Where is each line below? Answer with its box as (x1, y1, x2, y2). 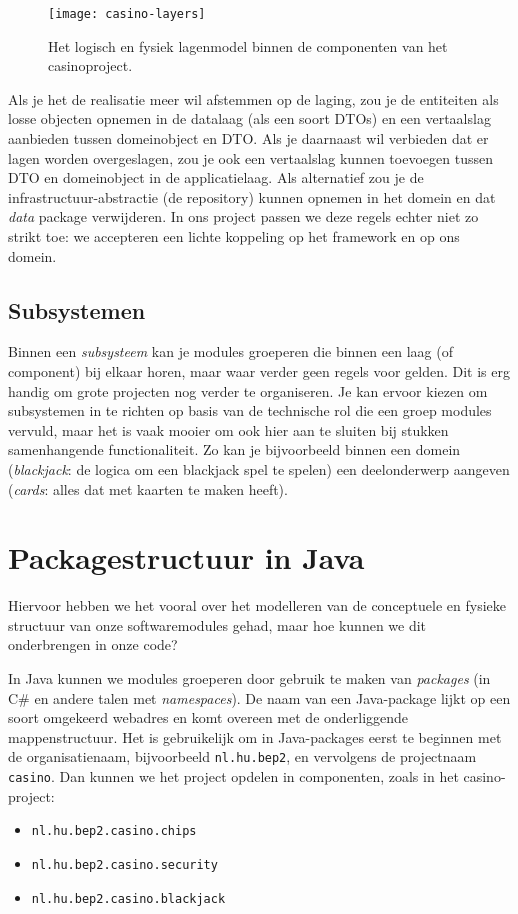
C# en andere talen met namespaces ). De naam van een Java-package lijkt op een (8, 687, 511, 708)
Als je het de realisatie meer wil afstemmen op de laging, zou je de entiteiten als (8, 88, 499, 109)
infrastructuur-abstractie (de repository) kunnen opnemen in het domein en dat (8, 186, 496, 207)
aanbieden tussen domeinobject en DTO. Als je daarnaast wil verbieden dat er (8, 128, 489, 149)
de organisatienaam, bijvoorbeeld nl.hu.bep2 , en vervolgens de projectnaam (8, 746, 477, 767)
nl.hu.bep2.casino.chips (31, 824, 197, 839)
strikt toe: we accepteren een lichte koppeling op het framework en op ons (8, 226, 460, 246)
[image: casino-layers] (48, 7, 206, 21)
